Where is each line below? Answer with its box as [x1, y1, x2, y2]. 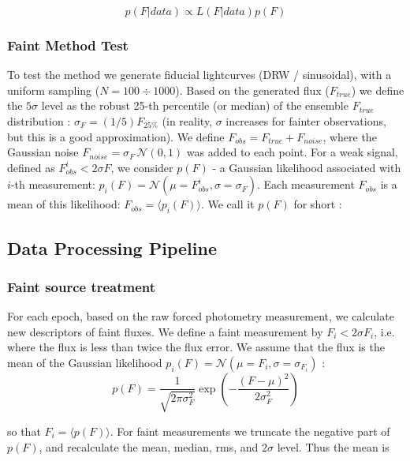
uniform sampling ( [7, 81, 100, 98]
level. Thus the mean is [277, 438, 389, 455]
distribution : [7, 113, 71, 129]
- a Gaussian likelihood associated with [212, 159, 401, 175]
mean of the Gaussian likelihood [7, 354, 162, 370]
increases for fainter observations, [225, 113, 386, 129]
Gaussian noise [7, 144, 79, 160]
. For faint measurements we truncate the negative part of [110, 422, 390, 439]
